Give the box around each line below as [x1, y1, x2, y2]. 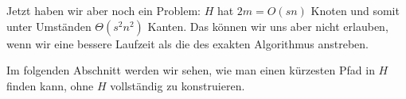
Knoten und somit [310, 2, 400, 18]
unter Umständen [6, 17, 92, 34]
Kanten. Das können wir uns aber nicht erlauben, [147, 17, 388, 34]
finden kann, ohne [6, 77, 94, 93]
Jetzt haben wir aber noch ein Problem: [6, 2, 201, 18]
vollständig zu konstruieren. [110, 77, 245, 93]
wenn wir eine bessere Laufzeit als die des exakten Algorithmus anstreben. [6, 35, 369, 51]
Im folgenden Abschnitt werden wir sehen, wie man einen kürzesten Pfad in [6, 62, 375, 78]
